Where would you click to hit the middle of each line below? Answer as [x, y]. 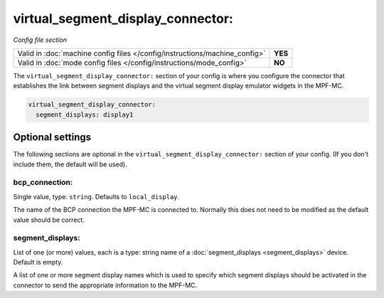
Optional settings [52, 138]
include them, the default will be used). [70, 164]
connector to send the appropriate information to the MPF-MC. [105, 285]
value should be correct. [49, 220]
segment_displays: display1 [85, 115]
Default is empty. [38, 262]
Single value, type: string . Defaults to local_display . [96, 196]
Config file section [40, 40]
